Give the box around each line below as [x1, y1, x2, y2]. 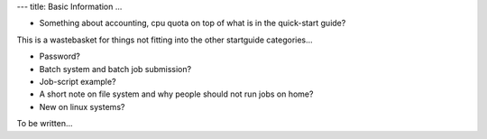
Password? [39, 51, 80, 62]
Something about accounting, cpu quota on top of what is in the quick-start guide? [39, 18, 346, 29]
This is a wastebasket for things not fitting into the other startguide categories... [16, 34, 313, 45]
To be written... [16, 118, 73, 129]
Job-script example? [39, 76, 116, 87]
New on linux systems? [39, 101, 125, 112]
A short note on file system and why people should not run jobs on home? [39, 88, 314, 99]
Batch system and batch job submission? [39, 63, 192, 74]
